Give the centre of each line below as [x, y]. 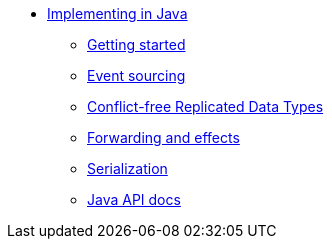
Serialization [127, 168]
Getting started [136, 44]
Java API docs [134, 199]
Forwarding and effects [163, 137]
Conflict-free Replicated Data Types [205, 106]
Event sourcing [136, 75]
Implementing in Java [117, 13]
